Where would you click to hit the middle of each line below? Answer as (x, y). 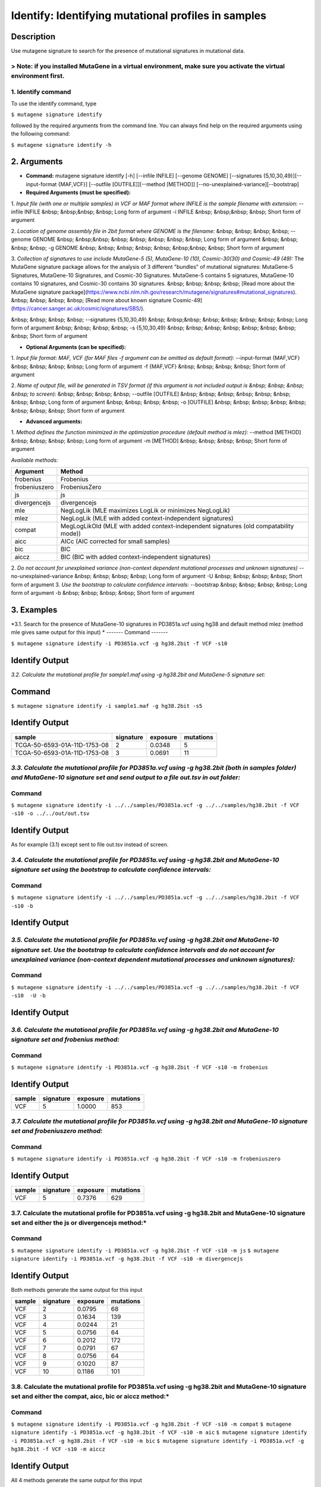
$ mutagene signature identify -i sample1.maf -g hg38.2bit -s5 (107, 706)
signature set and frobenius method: (65, 1040)
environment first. (38, 76)
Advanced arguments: (54, 421)
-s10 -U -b (28, 996)
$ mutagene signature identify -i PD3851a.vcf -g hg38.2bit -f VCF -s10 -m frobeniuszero (146, 1159)
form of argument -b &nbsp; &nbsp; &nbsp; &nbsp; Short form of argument (103, 593)
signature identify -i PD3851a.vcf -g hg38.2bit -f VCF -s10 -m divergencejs (127, 1259)
